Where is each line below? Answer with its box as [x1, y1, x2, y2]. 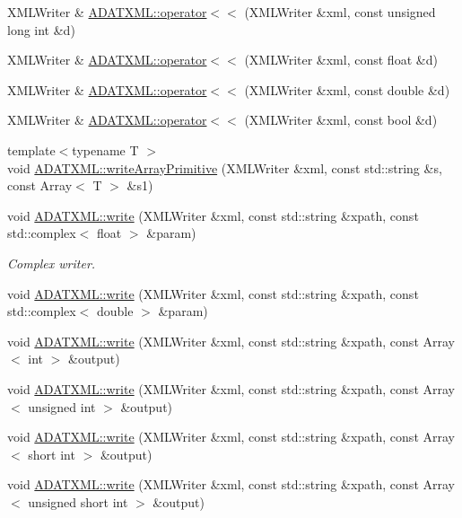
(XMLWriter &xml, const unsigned [244, 3, 436, 21]
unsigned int [28, 397, 96, 416]
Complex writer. [7, 253, 96, 272]
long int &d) [7, 20, 75, 39]
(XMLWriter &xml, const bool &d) [244, 110, 438, 129]
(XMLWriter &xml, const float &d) [244, 50, 438, 69]
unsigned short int [28, 492, 128, 511]
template [7, 140, 56, 159]
